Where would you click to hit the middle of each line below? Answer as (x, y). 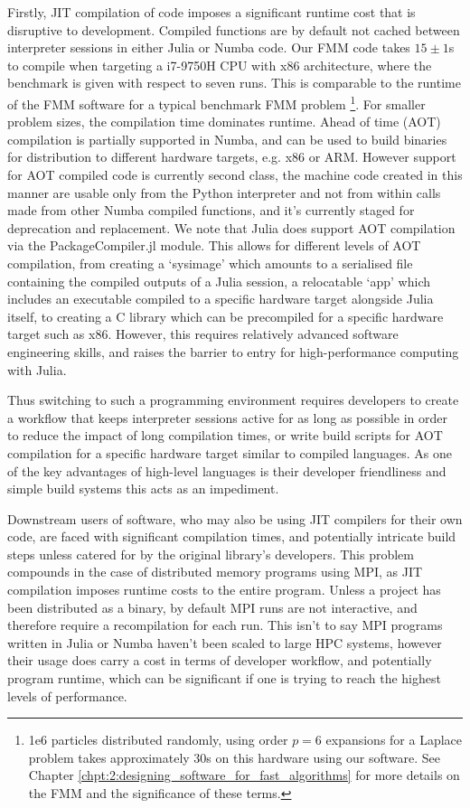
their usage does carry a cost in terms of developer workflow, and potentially (220, 660)
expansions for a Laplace (394, 740)
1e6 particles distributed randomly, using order (158, 740)
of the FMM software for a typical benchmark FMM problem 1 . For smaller (216, 102)
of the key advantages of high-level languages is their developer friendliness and (227, 470)
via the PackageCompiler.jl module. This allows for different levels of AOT (214, 245)
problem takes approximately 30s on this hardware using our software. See (235, 757)
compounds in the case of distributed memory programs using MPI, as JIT (215, 572)
